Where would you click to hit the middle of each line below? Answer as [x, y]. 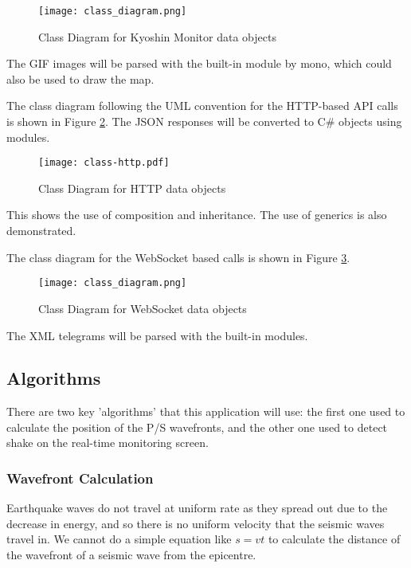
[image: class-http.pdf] [104, 163]
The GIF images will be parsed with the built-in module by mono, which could [199, 63]
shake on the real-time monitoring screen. [108, 443]
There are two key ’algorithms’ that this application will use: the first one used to [206, 411]
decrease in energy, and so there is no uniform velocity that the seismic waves [196, 523]
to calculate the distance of [334, 539]
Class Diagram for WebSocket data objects [143, 308]
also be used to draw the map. [80, 78]
